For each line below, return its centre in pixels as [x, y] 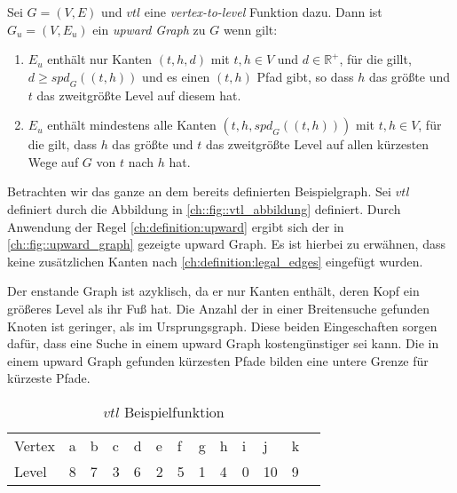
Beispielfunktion [174, 411]
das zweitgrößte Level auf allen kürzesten [317, 144]
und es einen [176, 76]
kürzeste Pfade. [49, 378]
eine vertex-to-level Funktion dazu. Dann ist [263, 12]
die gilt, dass [62, 144]
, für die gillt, [375, 59]
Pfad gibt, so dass [305, 76]
